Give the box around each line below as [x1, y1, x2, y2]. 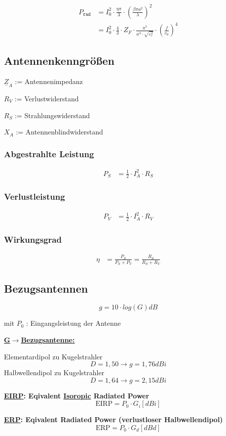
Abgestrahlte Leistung [4, 147, 94, 160]
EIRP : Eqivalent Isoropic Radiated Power [4, 390, 150, 400]
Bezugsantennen [4, 280, 88, 296]
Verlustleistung [4, 190, 65, 203]
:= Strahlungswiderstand [15, 110, 90, 120]
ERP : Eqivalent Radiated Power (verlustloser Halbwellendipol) [4, 414, 223, 425]
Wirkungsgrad [4, 233, 62, 245]
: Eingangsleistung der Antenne [26, 318, 121, 328]
